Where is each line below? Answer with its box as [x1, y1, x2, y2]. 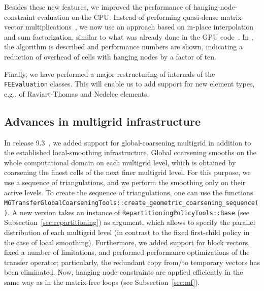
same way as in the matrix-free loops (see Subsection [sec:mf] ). [4, 277, 200, 287]
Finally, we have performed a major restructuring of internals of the [4, 68, 215, 79]
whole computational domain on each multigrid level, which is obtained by [4, 157, 236, 167]
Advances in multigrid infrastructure [4, 113, 201, 129]
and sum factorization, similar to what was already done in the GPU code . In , [4, 31, 253, 42]
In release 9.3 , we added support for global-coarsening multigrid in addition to [4, 137, 251, 148]
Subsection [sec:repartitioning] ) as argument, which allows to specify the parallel [4, 217, 255, 227]
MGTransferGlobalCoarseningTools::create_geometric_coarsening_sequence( [4, 199, 259, 207]
